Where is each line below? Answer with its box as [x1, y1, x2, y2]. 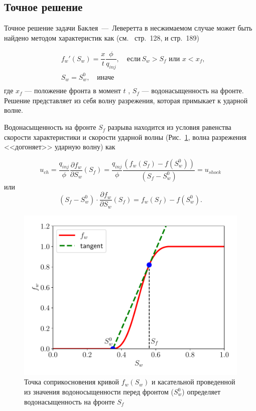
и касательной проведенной [151, 376, 235, 387]
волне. [4, 105, 23, 115]
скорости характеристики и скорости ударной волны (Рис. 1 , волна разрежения [4, 131, 247, 142]
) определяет [182, 386, 221, 397]
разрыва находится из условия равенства [107, 122, 231, 132]
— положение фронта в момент [25, 85, 121, 96]
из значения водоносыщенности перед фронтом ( [24, 386, 174, 397]
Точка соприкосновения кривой [24, 376, 119, 387]
